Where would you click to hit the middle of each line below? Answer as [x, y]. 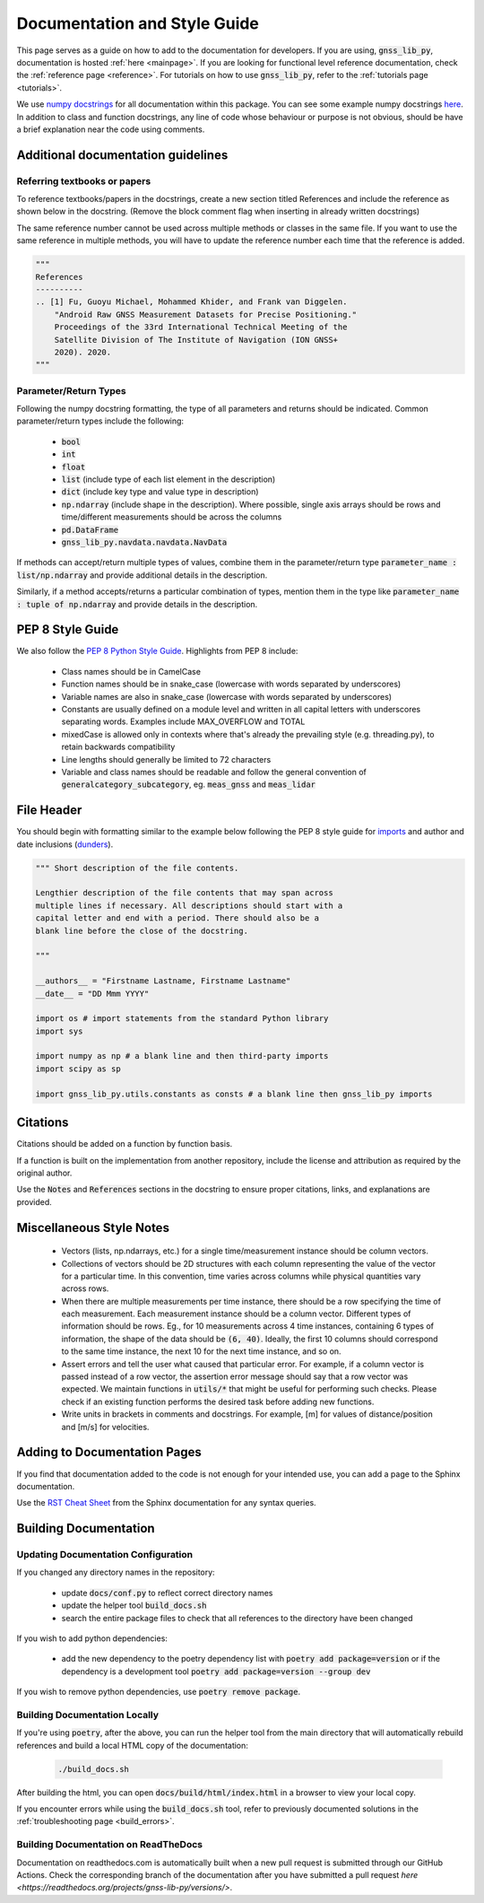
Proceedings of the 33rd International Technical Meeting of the [201, 327]
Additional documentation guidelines [122, 155]
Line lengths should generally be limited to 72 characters [166, 759]
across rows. [85, 1288]
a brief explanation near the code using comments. [111, 129]
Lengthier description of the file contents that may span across [184, 893]
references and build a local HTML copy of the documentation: [132, 1745]
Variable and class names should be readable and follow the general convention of [214, 772]
